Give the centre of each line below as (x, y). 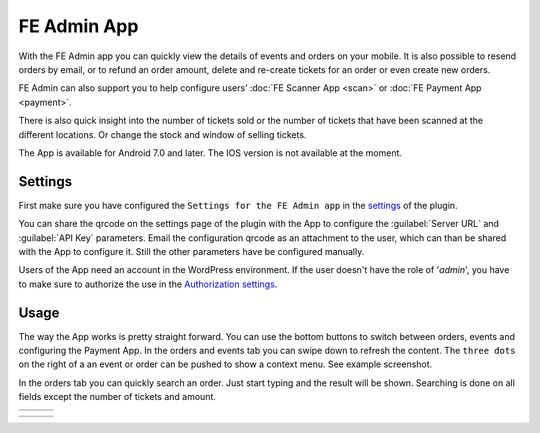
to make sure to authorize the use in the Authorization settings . (148, 284)
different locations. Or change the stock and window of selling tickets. (162, 134)
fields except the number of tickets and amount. (117, 397)
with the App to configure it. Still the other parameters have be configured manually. (191, 251)
